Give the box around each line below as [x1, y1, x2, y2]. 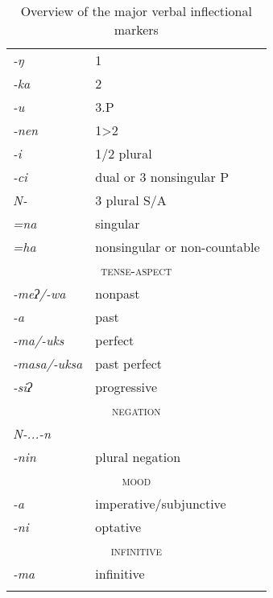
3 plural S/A [95, 191, 167, 209]
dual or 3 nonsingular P [95, 167, 230, 186]
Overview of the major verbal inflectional [20, 2, 252, 20]
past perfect [95, 354, 163, 373]
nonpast [95, 284, 140, 303]
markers [114, 20, 159, 39]
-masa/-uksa [13, 354, 83, 373]
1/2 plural [95, 144, 152, 163]
